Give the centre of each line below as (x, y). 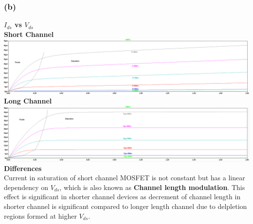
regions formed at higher (40, 215)
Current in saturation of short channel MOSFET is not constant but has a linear (125, 178)
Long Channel (28, 101)
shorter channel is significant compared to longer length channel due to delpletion (126, 206)
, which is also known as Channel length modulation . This (152, 187)
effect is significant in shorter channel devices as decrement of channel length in (122, 197)
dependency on (26, 187)
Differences (23, 168)
